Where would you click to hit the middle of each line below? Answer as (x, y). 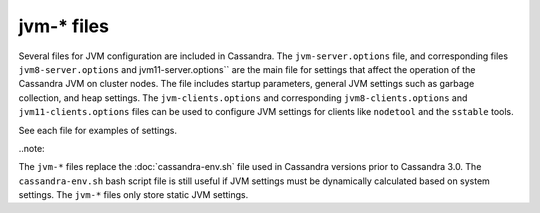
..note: (31, 148)
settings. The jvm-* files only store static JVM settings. (133, 195)
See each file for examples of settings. (98, 130)
